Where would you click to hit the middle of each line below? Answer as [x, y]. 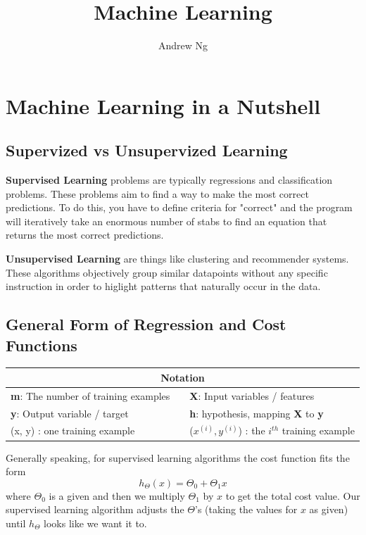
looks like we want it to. [95, 523]
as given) [329, 509]
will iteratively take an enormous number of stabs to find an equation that [166, 221]
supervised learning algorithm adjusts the [95, 509]
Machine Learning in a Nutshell [163, 105]
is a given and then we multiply [117, 495]
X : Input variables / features [252, 395]
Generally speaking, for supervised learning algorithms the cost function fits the [178, 457]
